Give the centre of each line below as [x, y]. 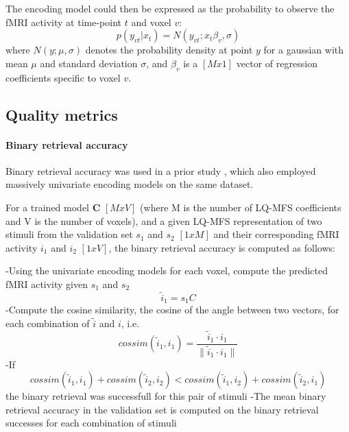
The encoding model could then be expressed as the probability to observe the [170, 8]
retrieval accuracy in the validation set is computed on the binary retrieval [162, 409]
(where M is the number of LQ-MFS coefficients [241, 207]
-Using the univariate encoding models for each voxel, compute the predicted [167, 271]
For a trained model [48, 207]
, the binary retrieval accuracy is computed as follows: [222, 247]
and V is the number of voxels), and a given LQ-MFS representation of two [164, 220]
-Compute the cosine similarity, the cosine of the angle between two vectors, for [172, 310]
